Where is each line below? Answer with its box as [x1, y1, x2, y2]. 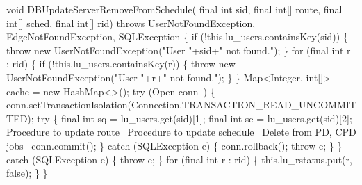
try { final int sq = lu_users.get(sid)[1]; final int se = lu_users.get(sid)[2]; [37, 111, 352, 125]
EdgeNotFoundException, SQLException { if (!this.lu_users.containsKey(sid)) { [6, 29, 348, 44]
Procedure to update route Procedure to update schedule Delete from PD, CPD [6, 124, 356, 139]
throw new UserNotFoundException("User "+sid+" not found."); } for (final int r [6, 42, 351, 57]
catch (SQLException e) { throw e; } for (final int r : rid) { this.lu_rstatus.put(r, [6, 152, 352, 166]
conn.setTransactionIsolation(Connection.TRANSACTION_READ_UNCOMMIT [6, 97, 356, 112]
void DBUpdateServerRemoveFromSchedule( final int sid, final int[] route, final [6, 2, 343, 16]
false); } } [6, 166, 48, 180]
